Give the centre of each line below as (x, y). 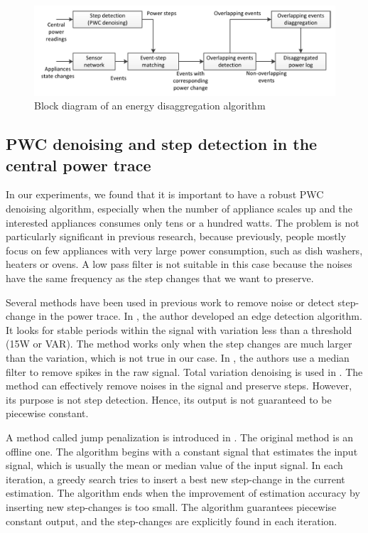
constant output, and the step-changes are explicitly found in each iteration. (172, 521)
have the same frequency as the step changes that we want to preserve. (160, 278)
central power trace (79, 165)
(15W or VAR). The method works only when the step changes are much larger (179, 344)
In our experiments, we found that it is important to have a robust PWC (165, 194)
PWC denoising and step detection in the (162, 144)
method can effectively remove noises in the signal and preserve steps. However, (179, 386)
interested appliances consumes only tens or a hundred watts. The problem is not (183, 222)
